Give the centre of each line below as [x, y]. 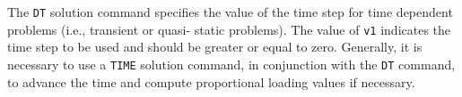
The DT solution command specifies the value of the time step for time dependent [230, 12]
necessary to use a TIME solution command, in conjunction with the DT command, [231, 64]
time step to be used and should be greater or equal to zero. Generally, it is [215, 47]
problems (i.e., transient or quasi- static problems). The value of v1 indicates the [229, 29]
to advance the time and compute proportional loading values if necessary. [211, 81]
